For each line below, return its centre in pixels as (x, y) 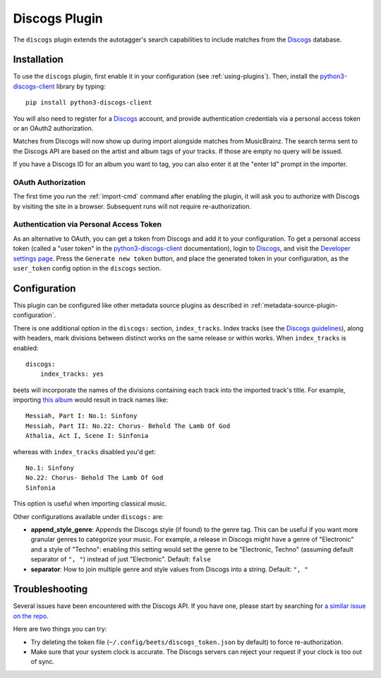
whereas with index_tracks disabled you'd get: (85, 451)
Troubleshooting (50, 589)
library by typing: (81, 86)
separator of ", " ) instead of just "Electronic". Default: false (121, 559)
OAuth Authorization (49, 182)
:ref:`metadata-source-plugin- (294, 305)
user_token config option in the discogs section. (87, 268)
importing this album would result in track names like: (91, 400)
